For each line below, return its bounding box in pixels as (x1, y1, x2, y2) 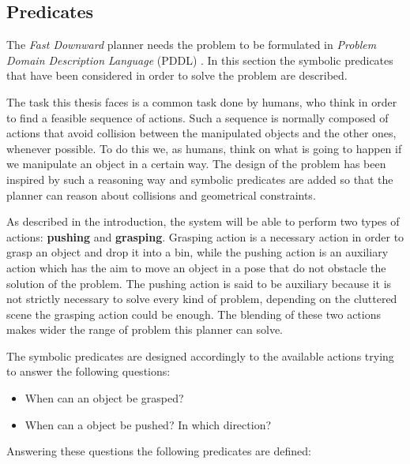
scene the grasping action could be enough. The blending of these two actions (6, 305, 381, 322)
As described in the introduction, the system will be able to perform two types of (6, 213, 400, 230)
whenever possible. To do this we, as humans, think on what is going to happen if (6, 140, 402, 156)
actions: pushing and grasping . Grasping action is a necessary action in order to (6, 228, 404, 245)
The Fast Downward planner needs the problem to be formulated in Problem (6, 36, 377, 53)
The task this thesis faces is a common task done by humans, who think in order (6, 93, 397, 110)
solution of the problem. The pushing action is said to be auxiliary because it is (6, 275, 392, 291)
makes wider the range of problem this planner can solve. (6, 321, 283, 338)
